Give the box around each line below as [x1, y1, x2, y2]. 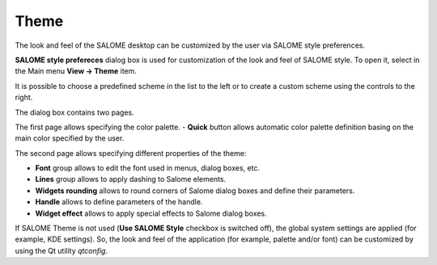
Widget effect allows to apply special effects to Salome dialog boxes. [35, 208, 267, 218]
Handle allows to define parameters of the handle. [35, 197, 203, 207]
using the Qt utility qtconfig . [15, 246, 108, 255]
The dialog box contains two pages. [15, 107, 135, 117]
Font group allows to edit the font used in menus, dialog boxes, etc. [35, 163, 261, 173]
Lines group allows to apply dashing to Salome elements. [35, 175, 227, 184]
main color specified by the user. [15, 133, 125, 143]
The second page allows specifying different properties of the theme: [15, 148, 247, 158]
